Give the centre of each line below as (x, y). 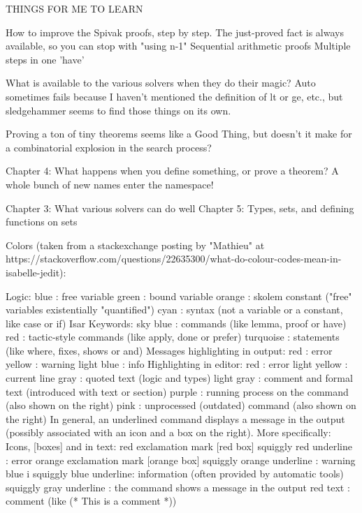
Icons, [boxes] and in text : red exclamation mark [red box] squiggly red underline (179, 446)
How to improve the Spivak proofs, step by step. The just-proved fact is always (175, 32)
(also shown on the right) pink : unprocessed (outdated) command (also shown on (181, 405)
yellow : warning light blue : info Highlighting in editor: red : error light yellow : (177, 364)
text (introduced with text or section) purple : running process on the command (177, 391)
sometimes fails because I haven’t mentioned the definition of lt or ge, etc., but (174, 96)
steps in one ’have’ (45, 59)
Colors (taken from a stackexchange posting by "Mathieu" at (135, 245)
